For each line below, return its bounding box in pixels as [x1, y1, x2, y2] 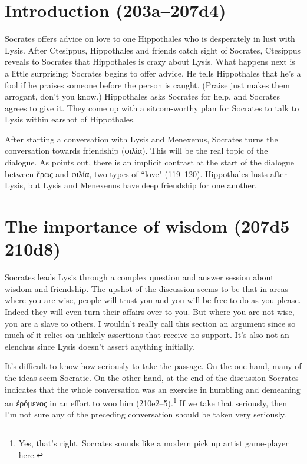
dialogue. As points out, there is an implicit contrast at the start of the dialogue [5, 156, 294, 168]
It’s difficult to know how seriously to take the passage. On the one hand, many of [5, 360, 302, 372]
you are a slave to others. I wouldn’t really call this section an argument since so [5, 317, 296, 329]
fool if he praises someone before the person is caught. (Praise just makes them [5, 78, 290, 91]
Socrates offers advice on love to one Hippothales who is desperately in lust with [5, 32, 295, 45]
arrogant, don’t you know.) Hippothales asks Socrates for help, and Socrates [5, 90, 280, 102]
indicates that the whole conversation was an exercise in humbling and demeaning [5, 383, 301, 395]
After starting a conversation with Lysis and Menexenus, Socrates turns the [5, 132, 278, 145]
